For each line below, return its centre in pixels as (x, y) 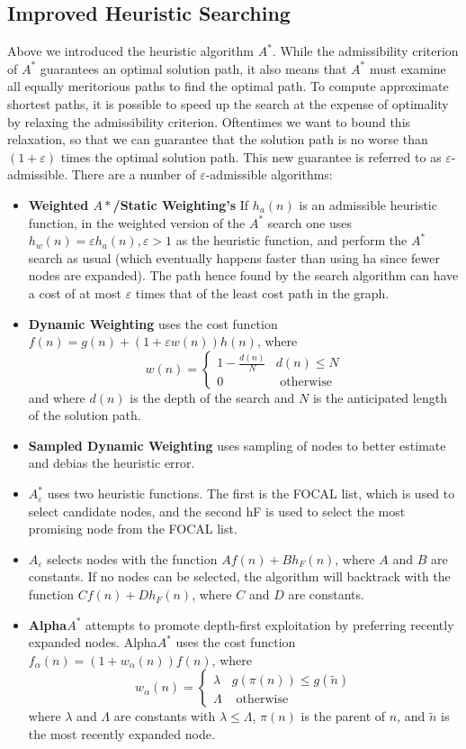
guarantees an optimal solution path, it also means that (193, 68)
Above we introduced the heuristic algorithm (130, 51)
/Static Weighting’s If (181, 204)
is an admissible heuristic (368, 204)
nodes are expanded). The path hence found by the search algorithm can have (243, 275)
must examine (408, 68)
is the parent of (343, 716)
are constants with (165, 716)
